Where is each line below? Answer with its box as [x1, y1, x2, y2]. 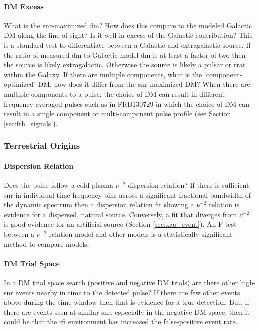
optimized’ [4, 79, 36, 89]
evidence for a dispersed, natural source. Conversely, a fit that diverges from [4, 209, 237, 219]
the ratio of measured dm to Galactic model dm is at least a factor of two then [4, 49, 246, 60]
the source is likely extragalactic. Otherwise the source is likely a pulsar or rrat [4, 59, 246, 70]
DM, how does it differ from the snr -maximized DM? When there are [38, 79, 250, 89]
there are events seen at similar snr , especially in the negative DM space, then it [4, 306, 250, 317]
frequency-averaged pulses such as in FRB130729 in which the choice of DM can [4, 98, 250, 109]
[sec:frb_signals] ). [4, 118, 58, 128]
